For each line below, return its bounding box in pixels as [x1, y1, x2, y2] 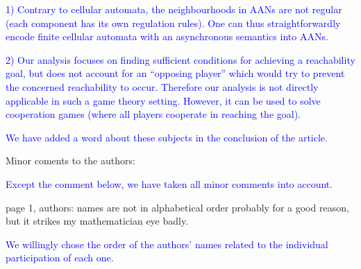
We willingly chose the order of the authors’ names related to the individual [6, 236, 328, 251]
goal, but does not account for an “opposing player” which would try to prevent [6, 66, 345, 80]
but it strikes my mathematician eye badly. [6, 214, 189, 228]
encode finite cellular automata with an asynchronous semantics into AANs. [6, 29, 328, 44]
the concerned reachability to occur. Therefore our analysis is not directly [6, 79, 319, 94]
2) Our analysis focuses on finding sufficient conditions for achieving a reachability [6, 52, 355, 67]
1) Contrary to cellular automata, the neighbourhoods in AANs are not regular [6, 2, 342, 16]
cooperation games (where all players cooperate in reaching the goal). [6, 107, 301, 121]
